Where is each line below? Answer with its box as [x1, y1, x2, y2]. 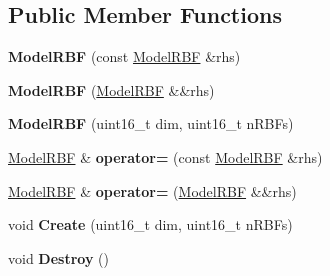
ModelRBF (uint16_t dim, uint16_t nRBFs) [8, 113, 294, 134]
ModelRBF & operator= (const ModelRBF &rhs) [8, 146, 323, 167]
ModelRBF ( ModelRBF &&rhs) [8, 79, 215, 100]
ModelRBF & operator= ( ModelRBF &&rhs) [8, 180, 297, 201]
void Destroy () [8, 247, 109, 268]
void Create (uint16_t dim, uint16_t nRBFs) [8, 214, 293, 235]
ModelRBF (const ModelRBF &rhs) [8, 46, 241, 67]
